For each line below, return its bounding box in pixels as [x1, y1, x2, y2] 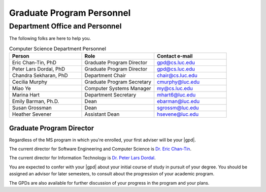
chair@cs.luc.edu [157, 72, 198, 79]
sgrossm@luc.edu [157, 104, 199, 111]
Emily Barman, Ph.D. [12, 98, 59, 105]
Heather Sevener [12, 111, 52, 118]
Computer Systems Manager [84, 85, 151, 92]
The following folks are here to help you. [9, 35, 91, 41]
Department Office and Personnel [9, 22, 122, 31]
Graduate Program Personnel [9, 7, 131, 18]
